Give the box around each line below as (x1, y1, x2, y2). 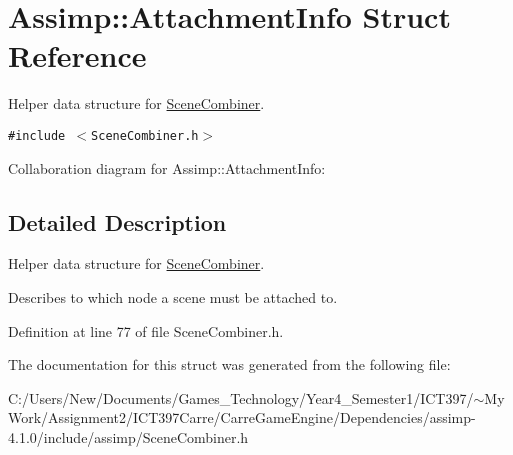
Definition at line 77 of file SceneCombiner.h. (8, 320, 284, 341)
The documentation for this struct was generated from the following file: (8, 354, 451, 375)
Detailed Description (8, 206, 227, 237)
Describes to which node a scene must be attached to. (8, 286, 338, 307)
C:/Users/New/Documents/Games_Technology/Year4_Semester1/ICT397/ (8, 387, 474, 408)
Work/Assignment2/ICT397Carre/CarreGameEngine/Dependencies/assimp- (8, 407, 476, 428)
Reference (8, 35, 147, 76)
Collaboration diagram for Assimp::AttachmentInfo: (8, 157, 326, 178)
